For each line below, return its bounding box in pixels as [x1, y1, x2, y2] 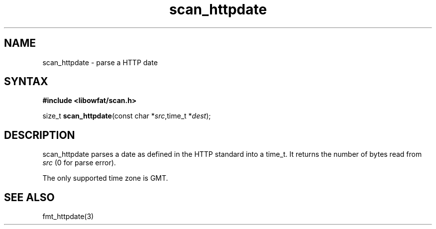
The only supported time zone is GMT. [42, 174, 168, 183]
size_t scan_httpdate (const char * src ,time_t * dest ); [42, 112, 211, 120]
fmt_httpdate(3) [42, 212, 94, 221]
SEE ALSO [4, 191, 55, 204]
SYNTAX [4, 75, 48, 88]
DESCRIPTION [4, 128, 75, 141]
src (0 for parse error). [42, 158, 116, 167]
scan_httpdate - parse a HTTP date [42, 58, 158, 67]
